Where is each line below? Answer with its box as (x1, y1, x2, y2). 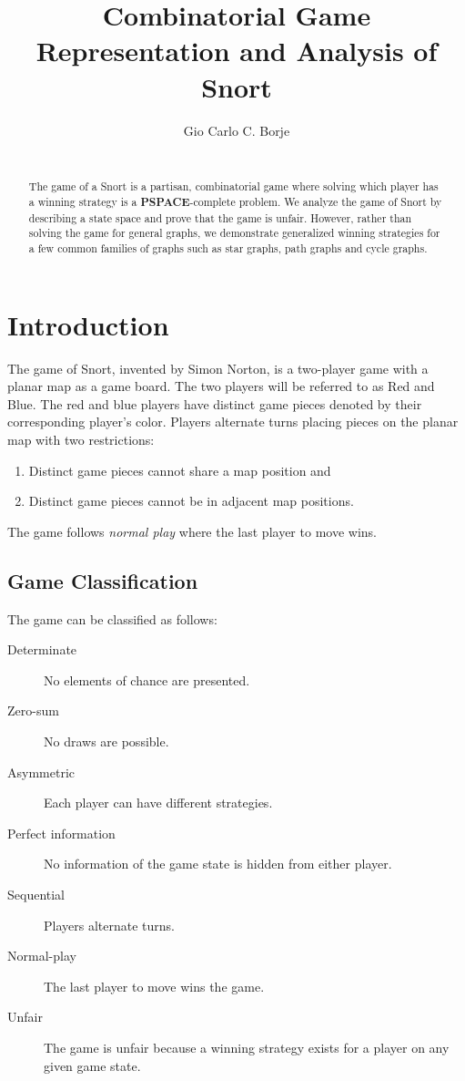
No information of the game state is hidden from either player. (44, 854, 392, 873)
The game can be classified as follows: (7, 609, 217, 628)
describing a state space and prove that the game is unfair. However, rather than (28, 210, 412, 225)
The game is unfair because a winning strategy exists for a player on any (44, 1037, 450, 1056)
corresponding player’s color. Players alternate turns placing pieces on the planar (7, 412, 459, 431)
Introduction (7, 305, 169, 343)
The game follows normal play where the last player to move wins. (7, 521, 377, 540)
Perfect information (7, 823, 116, 842)
